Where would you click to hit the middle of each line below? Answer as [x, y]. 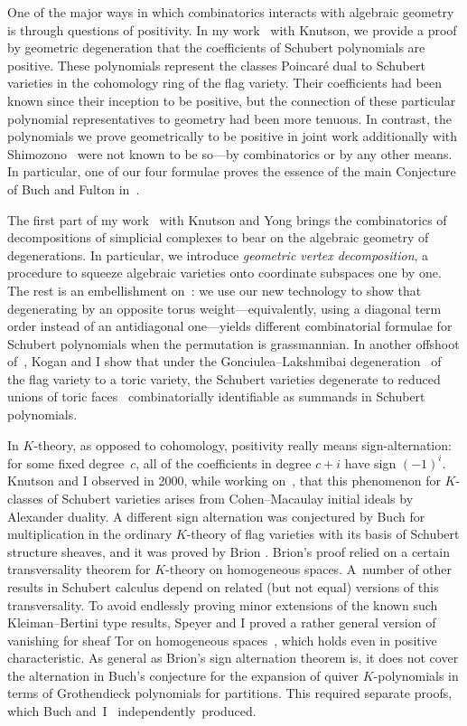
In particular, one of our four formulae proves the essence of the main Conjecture [232, 171]
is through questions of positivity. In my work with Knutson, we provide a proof [232, 29]
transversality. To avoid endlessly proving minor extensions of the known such [223, 604]
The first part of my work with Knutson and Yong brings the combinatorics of [227, 219]
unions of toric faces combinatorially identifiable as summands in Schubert [216, 396]
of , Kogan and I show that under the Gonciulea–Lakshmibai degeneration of [224, 361]
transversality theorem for [79, 569]
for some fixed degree [66, 462]
